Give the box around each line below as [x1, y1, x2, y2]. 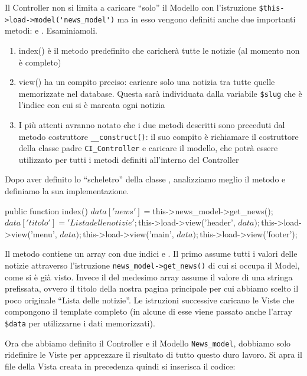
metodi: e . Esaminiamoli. [5, 24, 97, 37]
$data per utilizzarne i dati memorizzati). [5, 317, 155, 329]
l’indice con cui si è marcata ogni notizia [18, 99, 165, 111]
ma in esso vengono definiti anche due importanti [117, 12, 296, 25]
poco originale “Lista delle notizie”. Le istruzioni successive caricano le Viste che [5, 293, 295, 306]
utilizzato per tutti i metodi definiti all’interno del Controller [18, 153, 239, 165]
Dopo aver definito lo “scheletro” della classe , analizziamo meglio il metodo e [5, 173, 286, 185]
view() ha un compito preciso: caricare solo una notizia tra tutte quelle [18, 76, 275, 88]
